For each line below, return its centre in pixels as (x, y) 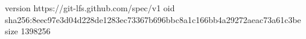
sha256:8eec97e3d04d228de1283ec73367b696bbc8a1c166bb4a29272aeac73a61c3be (153, 19)
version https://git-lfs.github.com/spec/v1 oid (90, 8)
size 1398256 (28, 31)
